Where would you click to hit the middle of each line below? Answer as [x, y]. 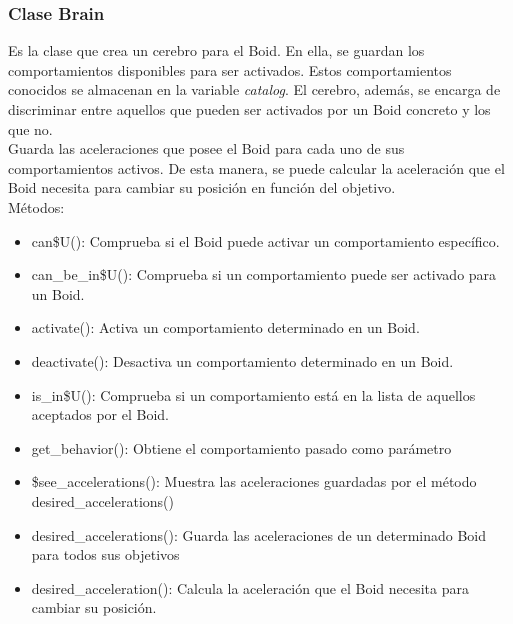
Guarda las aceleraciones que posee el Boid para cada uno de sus [206, 148]
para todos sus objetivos [105, 554]
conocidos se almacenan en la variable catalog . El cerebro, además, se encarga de [254, 89]
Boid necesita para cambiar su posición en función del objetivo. [202, 187]
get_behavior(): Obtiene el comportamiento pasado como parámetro [241, 447]
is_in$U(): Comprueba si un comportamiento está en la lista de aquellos [253, 394]
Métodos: [36, 206]
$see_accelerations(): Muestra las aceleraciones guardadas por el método [254, 481]
